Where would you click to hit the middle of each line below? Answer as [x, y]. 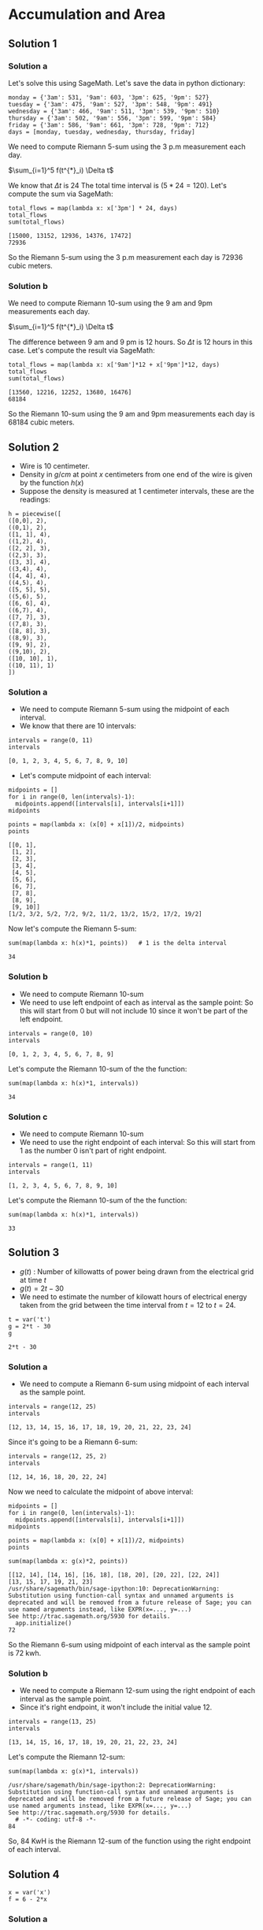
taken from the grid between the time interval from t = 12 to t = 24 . [128, 1305]
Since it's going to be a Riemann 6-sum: [73, 1442]
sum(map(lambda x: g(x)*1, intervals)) [74, 1772]
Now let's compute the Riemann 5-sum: [72, 929]
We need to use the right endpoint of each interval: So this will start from [137, 1142]
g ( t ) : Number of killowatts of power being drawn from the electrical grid [137, 1271]
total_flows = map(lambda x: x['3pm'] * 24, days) [93, 208]
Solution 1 [33, 44]
